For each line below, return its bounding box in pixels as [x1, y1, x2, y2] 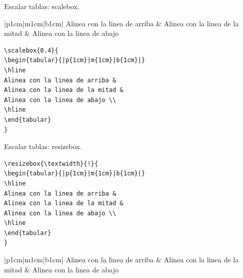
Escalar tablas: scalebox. [4, 1, 80, 11]
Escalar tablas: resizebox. [4, 141, 82, 152]
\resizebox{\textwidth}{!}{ [4, 160, 99, 167]
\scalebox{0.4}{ [4, 47, 59, 54]
